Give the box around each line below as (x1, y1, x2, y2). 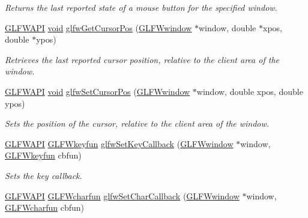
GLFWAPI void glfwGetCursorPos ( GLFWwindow (5, 21, 192, 34)
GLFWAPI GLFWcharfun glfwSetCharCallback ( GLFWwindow (5, 189, 240, 202)
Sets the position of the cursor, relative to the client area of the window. (5, 117, 270, 130)
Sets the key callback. (5, 169, 82, 181)
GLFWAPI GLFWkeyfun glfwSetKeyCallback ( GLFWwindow (5, 137, 234, 150)
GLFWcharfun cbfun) (5, 201, 85, 214)
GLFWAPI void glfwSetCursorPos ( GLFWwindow (5, 85, 190, 97)
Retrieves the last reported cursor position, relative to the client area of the (5, 53, 279, 65)
